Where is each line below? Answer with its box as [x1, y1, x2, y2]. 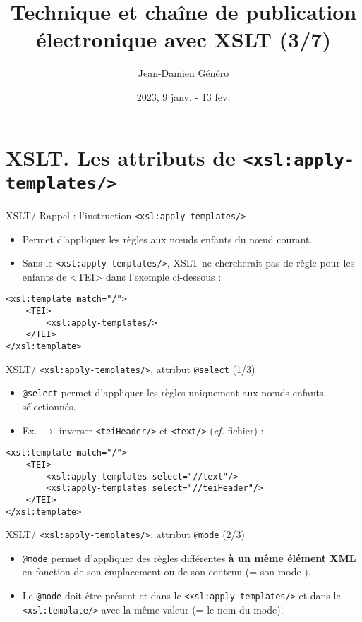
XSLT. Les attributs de [6, 142, 236, 171]
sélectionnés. [22, 398, 76, 413]
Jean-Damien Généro [138, 66, 229, 80]
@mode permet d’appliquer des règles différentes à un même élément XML [22, 550, 356, 565]
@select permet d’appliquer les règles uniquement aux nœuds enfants [22, 385, 324, 400]
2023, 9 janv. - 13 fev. [136, 89, 231, 104]
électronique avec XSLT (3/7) [36, 25, 331, 54]
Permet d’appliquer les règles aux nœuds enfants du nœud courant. [22, 231, 313, 246]
